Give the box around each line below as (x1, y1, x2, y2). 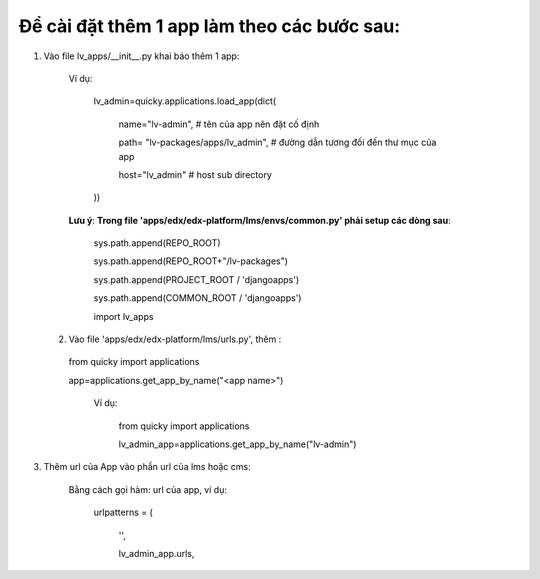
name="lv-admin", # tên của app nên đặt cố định (118, 118, 320, 130)
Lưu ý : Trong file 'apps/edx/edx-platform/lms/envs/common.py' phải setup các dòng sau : (68, 214, 452, 226)
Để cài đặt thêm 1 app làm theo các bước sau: (18, 15, 401, 37)
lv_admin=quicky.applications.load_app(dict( (93, 95, 277, 107)
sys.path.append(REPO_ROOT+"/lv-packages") (93, 255, 289, 267)
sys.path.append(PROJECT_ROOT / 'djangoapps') (93, 273, 300, 285)
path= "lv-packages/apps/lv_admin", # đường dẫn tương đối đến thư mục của (118, 136, 437, 149)
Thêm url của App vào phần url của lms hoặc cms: (43, 461, 251, 473)
